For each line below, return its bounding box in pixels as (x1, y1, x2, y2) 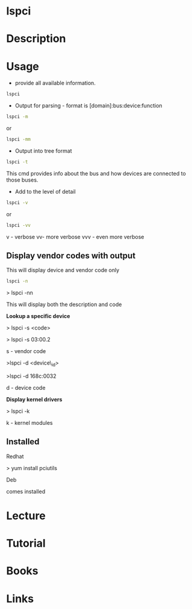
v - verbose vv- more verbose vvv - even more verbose (6, 233, 144, 240)
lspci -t (6, 159, 28, 165)
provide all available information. (14, 80, 96, 87)
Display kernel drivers (6, 396, 63, 403)
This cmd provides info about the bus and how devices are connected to (6, 170, 187, 177)
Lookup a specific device (6, 313, 70, 320)
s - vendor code (6, 348, 46, 355)
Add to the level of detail (14, 188, 76, 195)
